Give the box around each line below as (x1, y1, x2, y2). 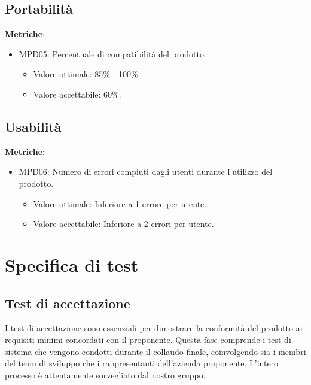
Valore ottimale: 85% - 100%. (33, 68, 141, 80)
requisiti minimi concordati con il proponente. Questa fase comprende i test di (5, 333, 291, 345)
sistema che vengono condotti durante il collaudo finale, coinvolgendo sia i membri (5, 345, 306, 357)
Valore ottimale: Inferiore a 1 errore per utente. (33, 197, 207, 210)
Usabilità (5, 117, 62, 135)
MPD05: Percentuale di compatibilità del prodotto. (19, 47, 206, 60)
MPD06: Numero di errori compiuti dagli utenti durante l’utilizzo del (19, 165, 273, 178)
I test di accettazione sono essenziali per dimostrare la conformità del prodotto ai (5, 322, 303, 334)
